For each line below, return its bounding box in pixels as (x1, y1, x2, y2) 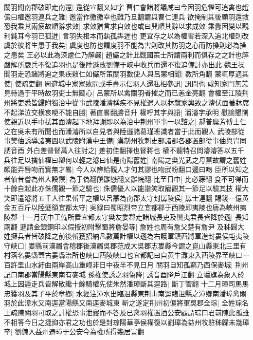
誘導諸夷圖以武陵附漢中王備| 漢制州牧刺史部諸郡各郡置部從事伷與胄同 (24, 135, 247, 146)
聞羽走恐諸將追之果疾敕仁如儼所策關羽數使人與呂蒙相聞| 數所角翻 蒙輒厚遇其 (4, 69, 249, 79)
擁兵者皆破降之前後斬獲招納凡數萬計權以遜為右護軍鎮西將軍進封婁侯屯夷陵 (10, 231, 249, 241)
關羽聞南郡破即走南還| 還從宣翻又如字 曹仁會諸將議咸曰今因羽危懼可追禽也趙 (4, 2, 249, 12)
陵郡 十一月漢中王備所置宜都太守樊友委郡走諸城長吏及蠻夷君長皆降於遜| (4, 212, 233, 222)
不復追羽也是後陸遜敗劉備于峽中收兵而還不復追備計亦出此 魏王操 (37, 59, 245, 69)
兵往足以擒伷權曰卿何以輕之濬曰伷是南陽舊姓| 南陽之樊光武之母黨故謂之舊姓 (4, 154, 247, 165)
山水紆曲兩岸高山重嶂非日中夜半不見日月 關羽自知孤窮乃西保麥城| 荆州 (24, 260, 249, 270)
